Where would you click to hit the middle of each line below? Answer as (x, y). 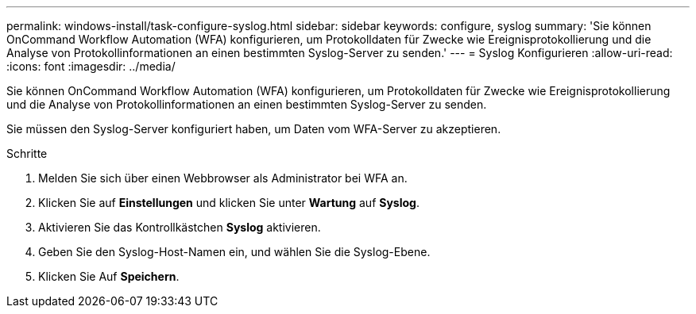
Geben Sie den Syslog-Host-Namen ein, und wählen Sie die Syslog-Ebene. (234, 252)
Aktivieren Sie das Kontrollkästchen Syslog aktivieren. (180, 227)
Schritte (27, 153)
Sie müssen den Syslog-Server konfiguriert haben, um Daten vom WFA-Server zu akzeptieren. (254, 129)
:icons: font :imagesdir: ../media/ (91, 66)
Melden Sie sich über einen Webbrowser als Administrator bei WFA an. (223, 178)
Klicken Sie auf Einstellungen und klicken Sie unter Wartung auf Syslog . (229, 203)
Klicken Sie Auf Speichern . (109, 276)
